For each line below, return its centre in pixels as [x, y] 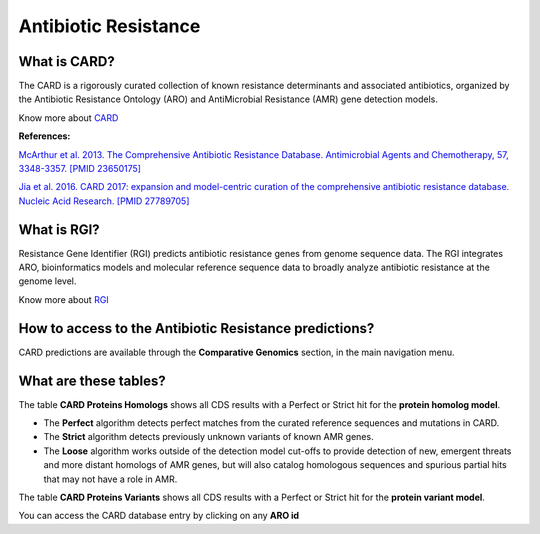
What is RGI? [59, 229]
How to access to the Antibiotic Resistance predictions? [196, 328]
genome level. [47, 281]
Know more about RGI [63, 299]
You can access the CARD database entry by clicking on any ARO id [159, 516]
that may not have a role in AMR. [110, 479]
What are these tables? [92, 380]
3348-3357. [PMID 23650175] [80, 169]
